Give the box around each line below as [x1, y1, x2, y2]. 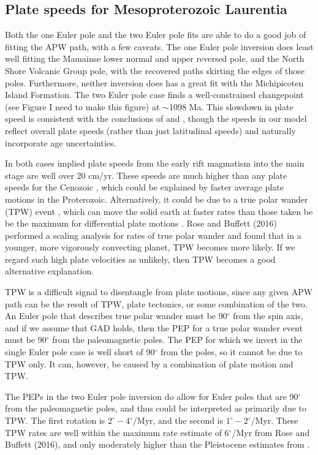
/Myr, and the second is [132, 414, 224, 427]
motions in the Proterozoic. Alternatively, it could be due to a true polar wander [5, 192, 308, 205]
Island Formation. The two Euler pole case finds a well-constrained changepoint [5, 88, 304, 101]
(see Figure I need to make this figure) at [5, 100, 160, 113]
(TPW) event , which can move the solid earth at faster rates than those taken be [5, 205, 313, 217]
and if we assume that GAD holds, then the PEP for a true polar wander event [5, 321, 303, 334]
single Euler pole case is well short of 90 [5, 345, 155, 358]
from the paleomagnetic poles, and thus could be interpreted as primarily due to [5, 402, 306, 415]
